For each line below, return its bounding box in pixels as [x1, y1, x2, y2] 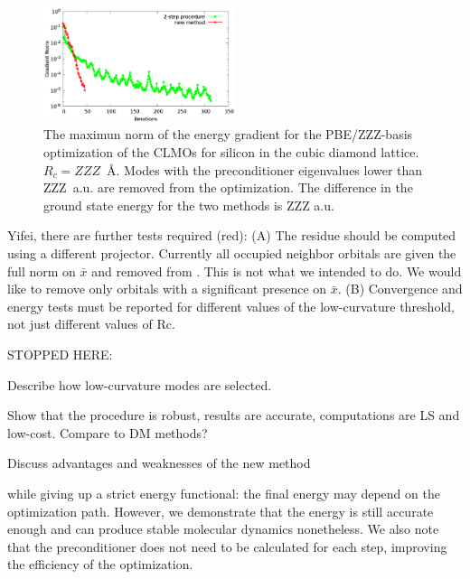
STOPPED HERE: [7, 344, 113, 363]
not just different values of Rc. [7, 314, 175, 333]
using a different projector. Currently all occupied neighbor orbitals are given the [7, 244, 456, 262]
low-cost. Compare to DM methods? [7, 423, 208, 442]
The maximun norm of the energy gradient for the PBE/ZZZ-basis [43, 125, 413, 144]
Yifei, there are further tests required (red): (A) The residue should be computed [7, 226, 456, 245]
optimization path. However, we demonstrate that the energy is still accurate [7, 501, 434, 520]
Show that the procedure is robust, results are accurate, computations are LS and [7, 406, 460, 425]
